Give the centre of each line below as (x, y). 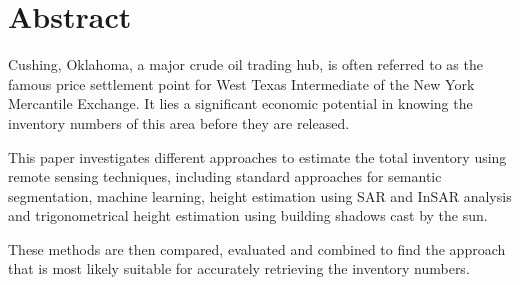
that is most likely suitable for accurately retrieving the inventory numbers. (239, 268)
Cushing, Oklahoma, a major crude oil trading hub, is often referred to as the (245, 64)
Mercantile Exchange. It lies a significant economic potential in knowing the (240, 103)
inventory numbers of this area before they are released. (179, 122)
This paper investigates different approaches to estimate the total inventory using (257, 156)
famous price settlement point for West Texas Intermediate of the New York (241, 83)
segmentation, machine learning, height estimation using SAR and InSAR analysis (260, 195)
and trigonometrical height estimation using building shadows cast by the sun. (248, 215)
